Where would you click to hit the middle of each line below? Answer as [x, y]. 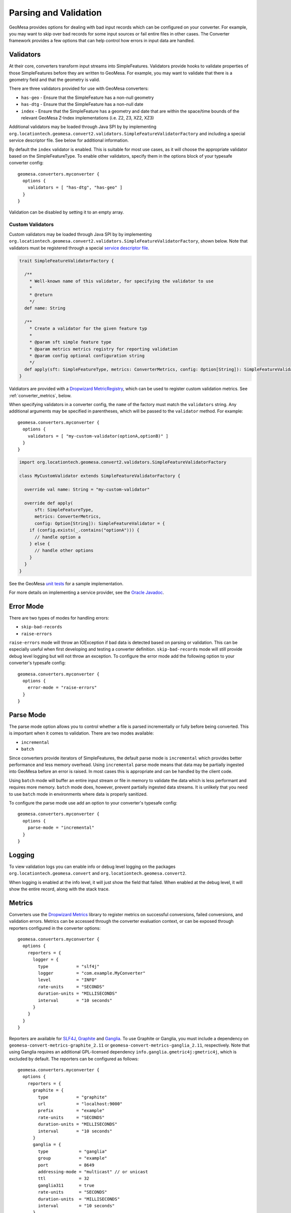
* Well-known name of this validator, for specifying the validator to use [121, 281]
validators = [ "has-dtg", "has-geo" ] [75, 188]
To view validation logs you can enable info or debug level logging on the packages [92, 867]
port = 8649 [66, 1165]
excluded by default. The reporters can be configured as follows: [74, 1059]
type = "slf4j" [69, 966]
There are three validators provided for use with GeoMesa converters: [79, 89]
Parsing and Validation [55, 13]
